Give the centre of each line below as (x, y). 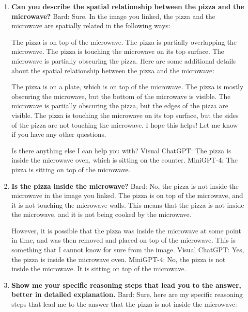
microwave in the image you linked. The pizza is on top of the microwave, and (127, 195)
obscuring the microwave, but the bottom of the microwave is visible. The (121, 96)
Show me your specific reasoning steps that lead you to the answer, (126, 285)
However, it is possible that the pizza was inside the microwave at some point (126, 230)
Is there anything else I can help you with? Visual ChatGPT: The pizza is (121, 150)
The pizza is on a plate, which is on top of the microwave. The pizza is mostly (127, 87)
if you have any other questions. (59, 134)
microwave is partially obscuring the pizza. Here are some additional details (124, 60)
